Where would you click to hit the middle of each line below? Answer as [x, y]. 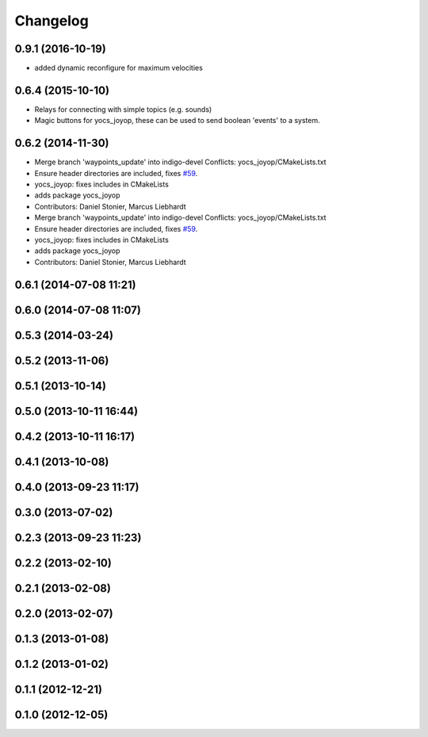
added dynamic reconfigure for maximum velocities [119, 68]
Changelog [52, 21]
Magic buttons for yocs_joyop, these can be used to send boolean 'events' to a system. [177, 121]
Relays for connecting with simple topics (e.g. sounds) [123, 109]
